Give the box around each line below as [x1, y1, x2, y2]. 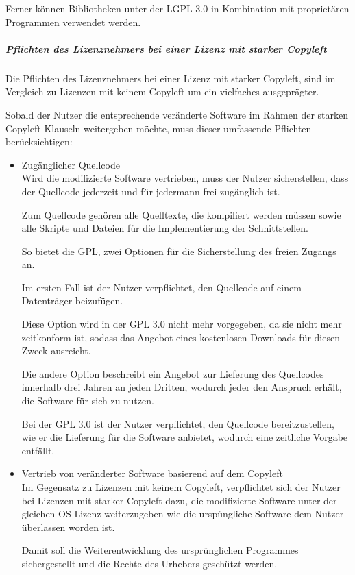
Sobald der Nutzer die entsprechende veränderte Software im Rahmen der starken [5, 107, 348, 121]
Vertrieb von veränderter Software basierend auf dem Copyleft [21, 466, 283, 480]
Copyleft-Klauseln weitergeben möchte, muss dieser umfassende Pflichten [5, 121, 312, 135]
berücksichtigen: [5, 134, 73, 149]
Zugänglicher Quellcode [21, 157, 120, 171]
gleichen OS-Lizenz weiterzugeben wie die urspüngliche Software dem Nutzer [21, 506, 344, 521]
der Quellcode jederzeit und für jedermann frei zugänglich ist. [21, 184, 280, 198]
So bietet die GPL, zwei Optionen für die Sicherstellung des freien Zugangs [21, 243, 336, 258]
